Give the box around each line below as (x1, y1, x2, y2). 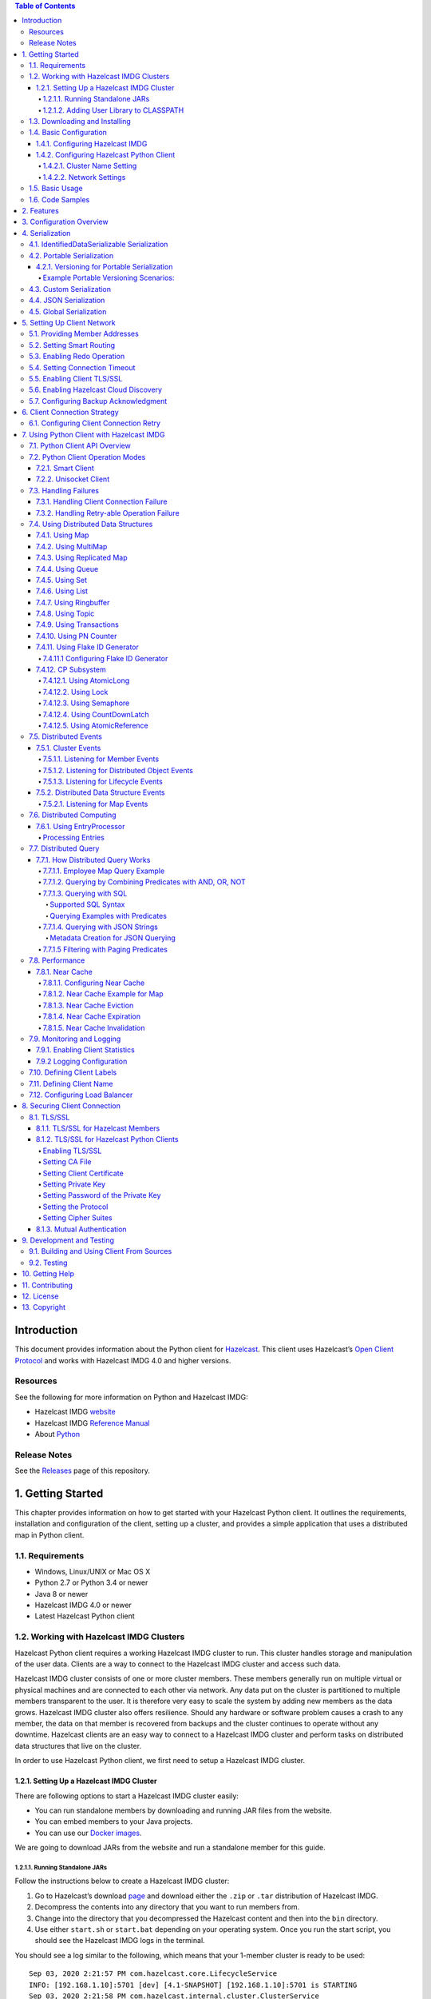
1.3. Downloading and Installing (29, 116, 131, 126)
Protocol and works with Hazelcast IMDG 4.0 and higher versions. (14, 1355, 231, 1365)
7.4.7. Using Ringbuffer (36, 597, 110, 607)
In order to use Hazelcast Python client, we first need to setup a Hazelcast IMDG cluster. (14, 1756, 306, 1766)
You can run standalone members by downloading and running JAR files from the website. (34, 1805, 332, 1815)
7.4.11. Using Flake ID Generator (36, 642, 140, 652)
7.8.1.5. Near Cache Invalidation (42, 1023, 145, 1032)
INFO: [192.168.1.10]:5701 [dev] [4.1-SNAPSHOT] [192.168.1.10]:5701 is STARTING (29, 1980, 358, 1989)
